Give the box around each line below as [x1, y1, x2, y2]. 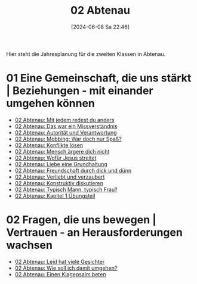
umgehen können [6, 96, 96, 110]
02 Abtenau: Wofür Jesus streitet [14, 154, 97, 161]
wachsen [6, 239, 53, 252]
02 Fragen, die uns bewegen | [6, 213, 156, 227]
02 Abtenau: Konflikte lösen [14, 141, 84, 149]
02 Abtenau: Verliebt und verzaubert [14, 173, 105, 180]
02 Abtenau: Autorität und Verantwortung [14, 129, 118, 136]
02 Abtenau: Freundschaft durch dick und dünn [14, 167, 132, 174]
